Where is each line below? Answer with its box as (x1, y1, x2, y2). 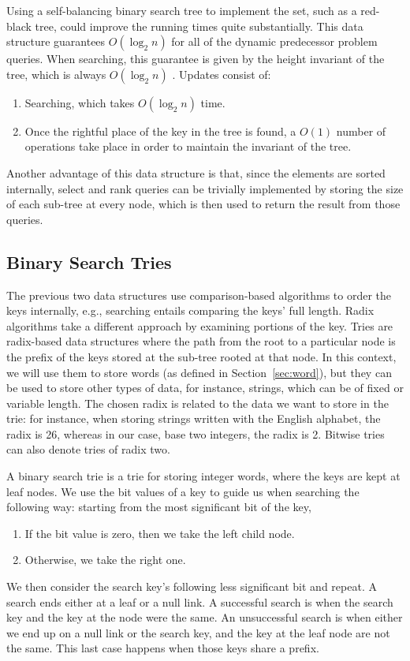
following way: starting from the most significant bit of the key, (6, 499, 311, 515)
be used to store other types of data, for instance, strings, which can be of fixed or (6, 379, 404, 396)
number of (336, 122, 386, 139)
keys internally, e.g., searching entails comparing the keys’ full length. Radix (6, 302, 375, 319)
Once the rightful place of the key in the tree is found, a (24, 122, 296, 139)
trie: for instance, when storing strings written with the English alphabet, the (6, 410, 381, 427)
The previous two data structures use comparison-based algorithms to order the (6, 286, 392, 303)
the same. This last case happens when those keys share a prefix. (6, 640, 319, 656)
